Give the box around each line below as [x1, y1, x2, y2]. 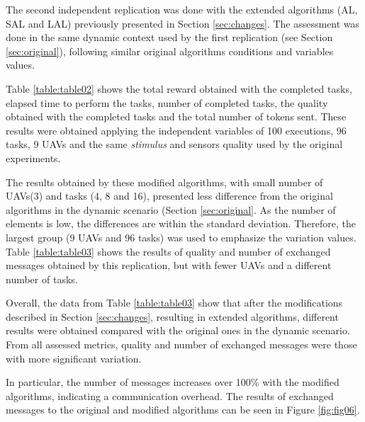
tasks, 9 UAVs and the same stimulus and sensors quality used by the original [6, 137, 343, 152]
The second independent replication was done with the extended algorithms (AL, [6, 2, 358, 16]
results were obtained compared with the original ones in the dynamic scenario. [6, 323, 350, 338]
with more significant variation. [6, 350, 142, 365]
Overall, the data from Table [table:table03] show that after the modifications [6, 295, 343, 310]
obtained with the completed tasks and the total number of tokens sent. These [6, 109, 347, 124]
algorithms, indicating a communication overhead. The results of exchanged [6, 388, 334, 403]
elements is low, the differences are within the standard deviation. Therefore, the [6, 216, 356, 231]
